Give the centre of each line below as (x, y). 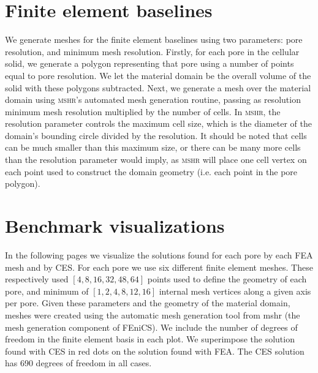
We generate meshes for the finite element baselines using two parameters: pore (154, 40)
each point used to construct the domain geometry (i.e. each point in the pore (151, 171)
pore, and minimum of (47, 291)
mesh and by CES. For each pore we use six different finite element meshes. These (159, 267)
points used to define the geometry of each (227, 279)
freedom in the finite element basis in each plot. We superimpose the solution (150, 339)
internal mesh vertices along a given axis (235, 291)
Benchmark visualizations (115, 226)
